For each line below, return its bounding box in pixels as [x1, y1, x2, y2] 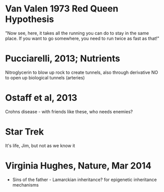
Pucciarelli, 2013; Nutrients [5, 53, 121, 64]
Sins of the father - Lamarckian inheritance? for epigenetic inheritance [12, 177, 157, 183]
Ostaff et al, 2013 [5, 92, 77, 104]
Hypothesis [5, 13, 54, 25]
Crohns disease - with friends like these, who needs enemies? [5, 108, 133, 115]
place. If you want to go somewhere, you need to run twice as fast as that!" [5, 35, 160, 41]
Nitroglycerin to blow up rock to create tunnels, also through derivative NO [5, 69, 159, 75]
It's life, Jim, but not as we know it [5, 143, 75, 149]
